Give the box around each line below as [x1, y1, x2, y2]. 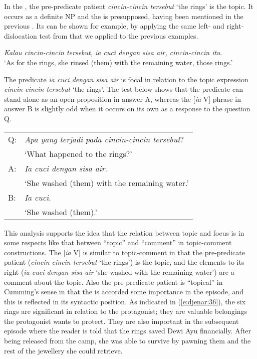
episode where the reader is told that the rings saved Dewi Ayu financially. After [4, 325, 251, 336]
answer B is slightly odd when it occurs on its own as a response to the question [4, 103, 250, 114]
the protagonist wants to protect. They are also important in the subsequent [4, 315, 239, 326]
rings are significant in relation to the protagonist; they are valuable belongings [4, 306, 247, 316]
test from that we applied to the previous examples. [39, 30, 198, 41]
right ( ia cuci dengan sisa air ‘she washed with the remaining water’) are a [4, 266, 234, 277]
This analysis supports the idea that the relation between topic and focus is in [4, 227, 244, 238]
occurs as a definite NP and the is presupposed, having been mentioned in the [4, 11, 243, 21]
